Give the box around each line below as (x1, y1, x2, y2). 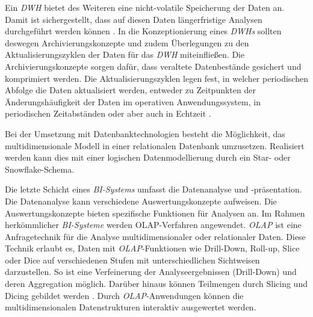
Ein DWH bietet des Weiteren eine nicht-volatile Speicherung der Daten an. (5, 1, 285, 13)
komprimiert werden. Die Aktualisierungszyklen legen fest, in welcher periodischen (5, 72, 308, 84)
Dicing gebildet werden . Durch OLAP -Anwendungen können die (5, 289, 244, 301)
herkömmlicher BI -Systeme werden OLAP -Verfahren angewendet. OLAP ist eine (5, 218, 302, 231)
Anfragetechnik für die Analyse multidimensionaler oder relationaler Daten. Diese (5, 230, 306, 242)
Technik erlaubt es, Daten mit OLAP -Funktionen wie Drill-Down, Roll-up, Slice (5, 242, 300, 254)
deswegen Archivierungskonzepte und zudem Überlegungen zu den (5, 36, 249, 49)
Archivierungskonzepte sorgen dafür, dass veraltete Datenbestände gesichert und (5, 60, 302, 72)
